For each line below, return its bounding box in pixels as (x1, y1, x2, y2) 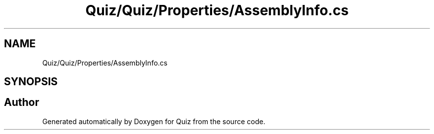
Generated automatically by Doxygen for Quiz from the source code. (42, 117, 266, 126)
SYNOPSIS (4, 75, 58, 88)
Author (4, 96, 39, 109)
